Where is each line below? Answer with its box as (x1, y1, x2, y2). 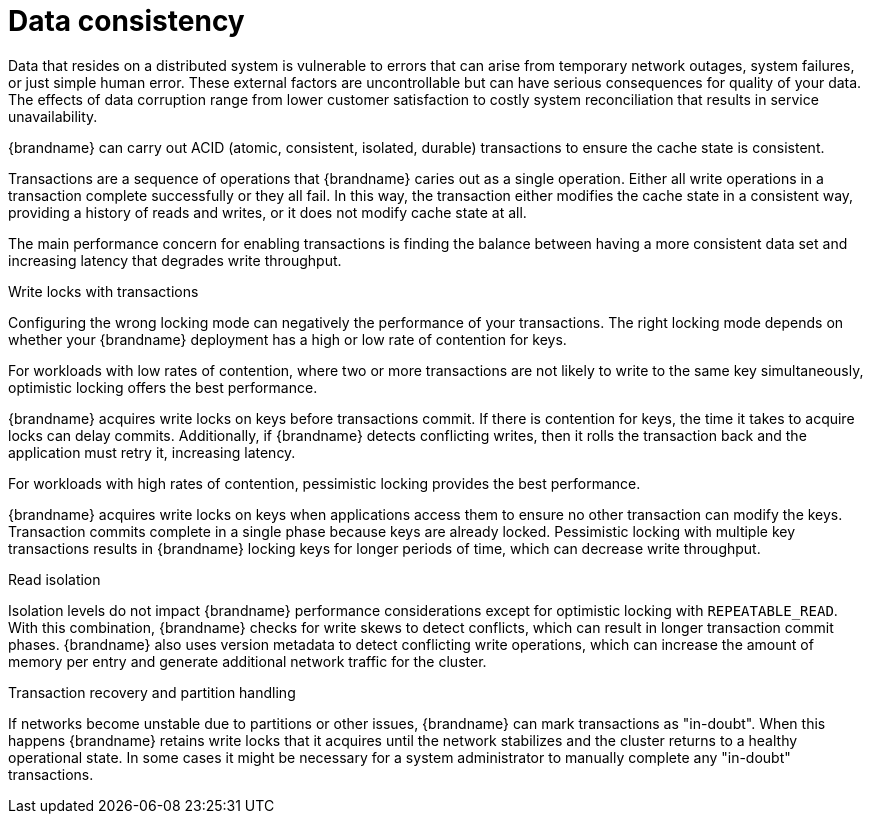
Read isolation (8, 570, 101, 588)
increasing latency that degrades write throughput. (8, 251, 342, 269)
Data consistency (8, 4, 245, 38)
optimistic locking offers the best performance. (8, 378, 318, 396)
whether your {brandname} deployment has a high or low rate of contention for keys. (8, 330, 567, 348)
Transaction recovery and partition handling (8, 683, 296, 701)
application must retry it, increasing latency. (8, 443, 296, 461)
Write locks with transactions (8, 282, 199, 300)
